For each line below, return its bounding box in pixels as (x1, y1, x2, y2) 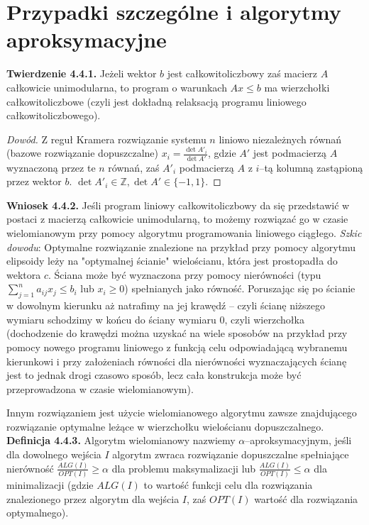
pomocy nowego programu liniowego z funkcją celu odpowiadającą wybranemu (6, 339, 348, 354)
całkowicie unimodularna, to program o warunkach (6, 79, 227, 94)
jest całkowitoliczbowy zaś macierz (167, 66, 318, 81)
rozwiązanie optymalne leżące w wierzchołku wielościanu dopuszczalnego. (6, 419, 324, 433)
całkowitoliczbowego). (6, 108, 101, 123)
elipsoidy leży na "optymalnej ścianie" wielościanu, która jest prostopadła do (6, 253, 338, 268)
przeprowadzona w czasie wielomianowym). (6, 381, 194, 396)
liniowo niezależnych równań (219, 131, 342, 146)
